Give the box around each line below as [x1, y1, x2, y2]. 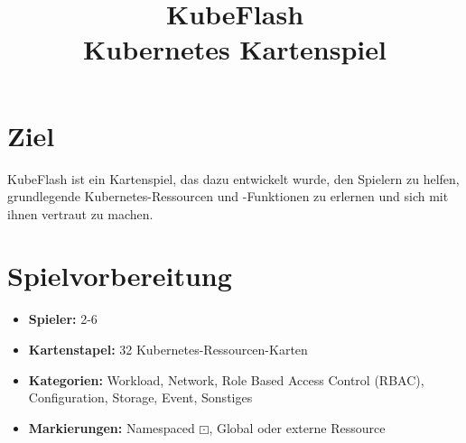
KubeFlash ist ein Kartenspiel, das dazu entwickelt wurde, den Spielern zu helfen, [7, 169, 460, 188]
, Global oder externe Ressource [209, 418, 386, 437]
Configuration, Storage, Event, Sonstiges [28, 388, 253, 407]
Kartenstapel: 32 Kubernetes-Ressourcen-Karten [28, 340, 308, 358]
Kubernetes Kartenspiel [83, 31, 387, 68]
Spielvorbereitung [7, 257, 232, 294]
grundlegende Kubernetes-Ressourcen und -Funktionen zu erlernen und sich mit [7, 187, 449, 206]
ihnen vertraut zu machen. [7, 204, 154, 223]
